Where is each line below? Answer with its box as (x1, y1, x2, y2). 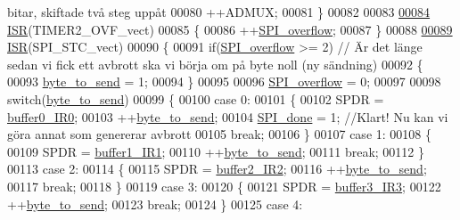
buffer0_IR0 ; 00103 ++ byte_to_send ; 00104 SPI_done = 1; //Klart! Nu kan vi (7, 107, 448, 126)
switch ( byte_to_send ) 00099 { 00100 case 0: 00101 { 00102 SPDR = (7, 89, 384, 108)
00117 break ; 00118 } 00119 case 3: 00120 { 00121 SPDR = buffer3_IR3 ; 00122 (7, 176, 441, 195)
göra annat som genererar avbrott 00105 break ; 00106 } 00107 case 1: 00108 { (7, 125, 431, 143)
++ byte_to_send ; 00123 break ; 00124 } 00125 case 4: (7, 194, 303, 213)
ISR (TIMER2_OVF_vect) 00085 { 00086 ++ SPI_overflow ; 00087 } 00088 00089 (7, 20, 453, 38)
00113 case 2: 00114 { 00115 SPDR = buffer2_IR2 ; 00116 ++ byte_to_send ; (7, 159, 427, 178)
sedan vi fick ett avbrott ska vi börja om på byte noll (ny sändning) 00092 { (7, 54, 423, 73)
